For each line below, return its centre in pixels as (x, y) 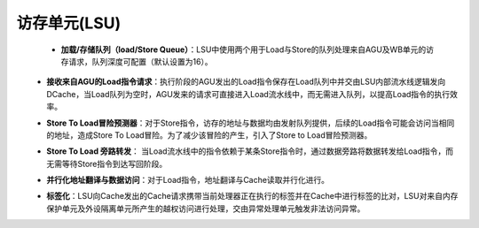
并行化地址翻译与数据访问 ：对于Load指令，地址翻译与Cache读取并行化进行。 (188, 180)
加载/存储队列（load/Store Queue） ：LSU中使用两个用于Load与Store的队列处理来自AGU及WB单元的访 (247, 49)
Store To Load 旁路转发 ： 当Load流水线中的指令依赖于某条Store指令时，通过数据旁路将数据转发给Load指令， (246, 151)
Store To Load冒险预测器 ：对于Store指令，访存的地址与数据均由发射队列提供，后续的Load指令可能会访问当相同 (251, 123)
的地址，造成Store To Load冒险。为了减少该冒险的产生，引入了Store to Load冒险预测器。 (209, 135)
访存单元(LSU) (69, 23)
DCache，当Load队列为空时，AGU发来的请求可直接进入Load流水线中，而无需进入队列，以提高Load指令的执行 (248, 94)
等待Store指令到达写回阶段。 (114, 163)
